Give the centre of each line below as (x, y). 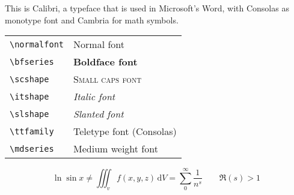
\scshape (29, 79)
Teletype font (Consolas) (125, 131)
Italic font (94, 97)
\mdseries (32, 148)
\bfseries (32, 61)
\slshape (29, 114)
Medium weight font (116, 149)
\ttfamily (32, 131)
